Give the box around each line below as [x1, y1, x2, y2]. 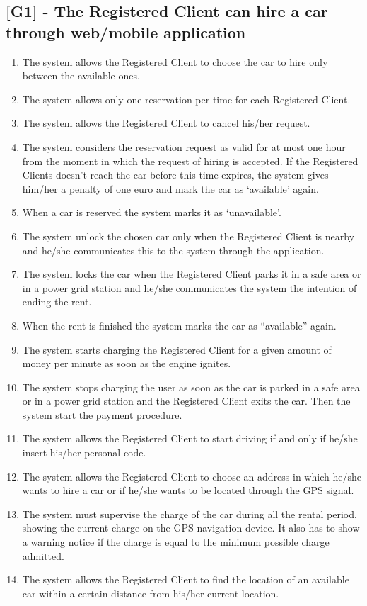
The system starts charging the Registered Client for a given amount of [22, 342, 332, 357]
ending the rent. [22, 294, 92, 309]
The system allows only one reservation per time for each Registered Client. [22, 91, 351, 106]
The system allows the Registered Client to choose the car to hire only [22, 54, 328, 69]
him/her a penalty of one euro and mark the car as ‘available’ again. [22, 181, 319, 196]
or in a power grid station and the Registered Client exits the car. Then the [22, 393, 351, 408]
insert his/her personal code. [22, 445, 146, 460]
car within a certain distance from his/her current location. [22, 585, 279, 600]
